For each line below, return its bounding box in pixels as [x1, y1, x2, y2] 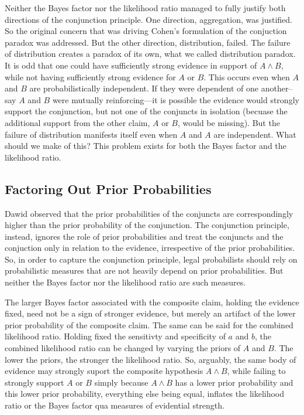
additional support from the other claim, [5, 116, 150, 128]
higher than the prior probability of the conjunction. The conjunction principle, [5, 219, 289, 231]
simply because [94, 376, 148, 388]
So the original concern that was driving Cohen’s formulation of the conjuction [5, 25, 287, 37]
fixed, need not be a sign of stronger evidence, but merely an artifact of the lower [5, 307, 296, 319]
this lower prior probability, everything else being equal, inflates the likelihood [5, 387, 285, 400]
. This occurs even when [203, 70, 290, 83]
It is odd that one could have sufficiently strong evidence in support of [5, 59, 257, 71]
